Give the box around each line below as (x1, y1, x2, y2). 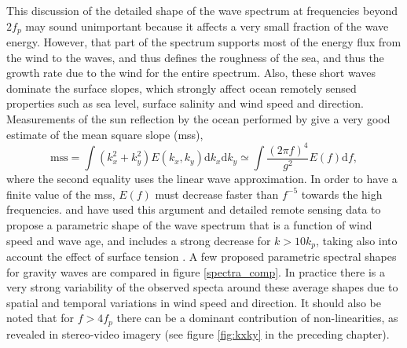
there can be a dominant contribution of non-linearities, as (116, 310, 398, 326)
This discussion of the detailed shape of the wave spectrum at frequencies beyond (6, 2, 398, 18)
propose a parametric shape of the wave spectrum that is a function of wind (6, 216, 372, 233)
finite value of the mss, (6, 185, 115, 202)
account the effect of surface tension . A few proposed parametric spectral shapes (6, 248, 397, 264)
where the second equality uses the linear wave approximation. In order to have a (6, 170, 398, 187)
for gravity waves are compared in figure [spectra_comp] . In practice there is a (6, 263, 385, 280)
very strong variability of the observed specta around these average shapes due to (6, 279, 398, 295)
